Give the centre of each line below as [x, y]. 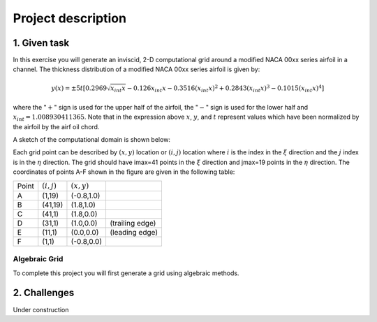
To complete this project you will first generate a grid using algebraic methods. [126, 273]
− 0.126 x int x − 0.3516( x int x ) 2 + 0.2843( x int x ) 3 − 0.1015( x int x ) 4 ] [226, 88]
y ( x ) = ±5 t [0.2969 [79, 88]
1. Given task [41, 43]
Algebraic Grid [38, 259]
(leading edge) [134, 232]
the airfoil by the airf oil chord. [56, 126]
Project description [70, 18]
